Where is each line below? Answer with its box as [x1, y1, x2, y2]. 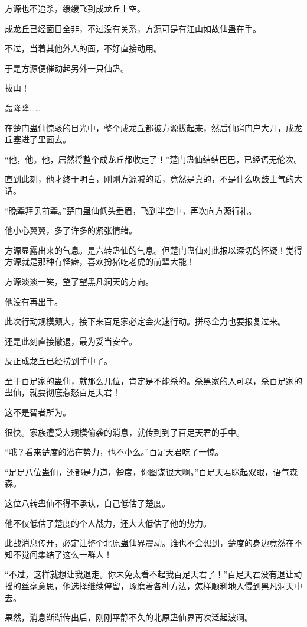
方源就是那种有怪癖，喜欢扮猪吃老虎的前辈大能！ [5, 255, 195, 268]
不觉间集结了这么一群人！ [12, 548, 112, 560]
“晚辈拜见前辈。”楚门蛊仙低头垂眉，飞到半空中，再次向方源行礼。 [5, 204, 257, 216]
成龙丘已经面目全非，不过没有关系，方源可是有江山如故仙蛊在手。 [5, 22, 261, 34]
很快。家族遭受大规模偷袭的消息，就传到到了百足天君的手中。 [5, 425, 244, 438]
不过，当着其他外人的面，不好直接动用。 [5, 42, 162, 54]
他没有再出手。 [5, 295, 63, 307]
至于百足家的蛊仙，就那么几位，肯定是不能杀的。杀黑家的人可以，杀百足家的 [5, 374, 302, 386]
